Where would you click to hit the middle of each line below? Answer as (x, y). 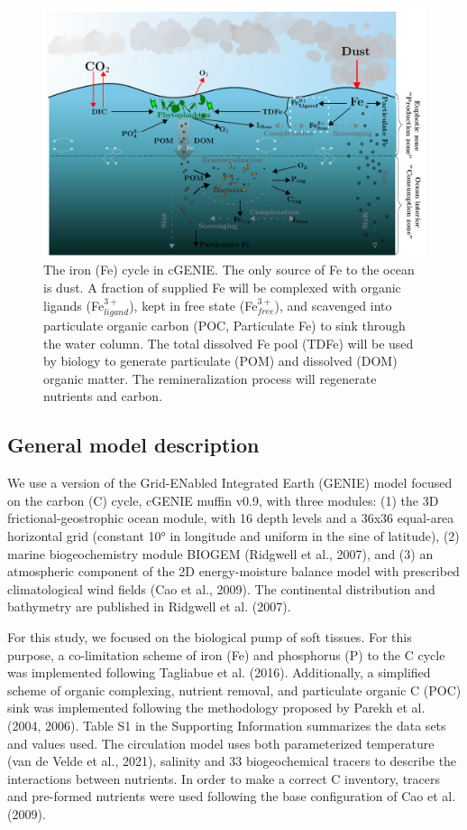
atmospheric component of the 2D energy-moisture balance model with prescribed (233, 571)
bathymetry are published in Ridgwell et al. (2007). (149, 606)
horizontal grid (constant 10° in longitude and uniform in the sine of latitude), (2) (233, 536)
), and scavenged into (333, 305)
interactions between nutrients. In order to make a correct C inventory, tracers (224, 778)
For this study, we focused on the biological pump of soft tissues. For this (210, 636)
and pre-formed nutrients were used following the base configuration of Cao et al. (232, 796)
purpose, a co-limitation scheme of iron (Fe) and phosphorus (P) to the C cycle (226, 654)
